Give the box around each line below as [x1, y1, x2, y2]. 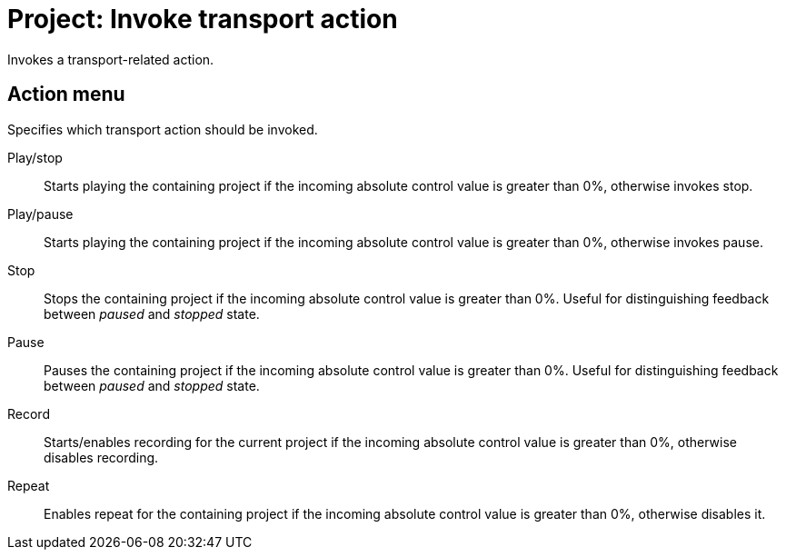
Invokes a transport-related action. [7, 51, 214, 67]
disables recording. [44, 449, 159, 465]
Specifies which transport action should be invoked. [7, 121, 318, 137]
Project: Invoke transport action [7, 4, 398, 35]
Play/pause [7, 205, 74, 222]
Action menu [7, 83, 125, 106]
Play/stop [7, 149, 63, 165]
